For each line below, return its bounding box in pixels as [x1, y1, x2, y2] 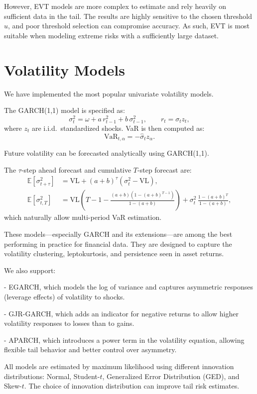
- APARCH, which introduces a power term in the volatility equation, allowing [4, 334, 245, 345]
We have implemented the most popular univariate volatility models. [4, 88, 214, 98]
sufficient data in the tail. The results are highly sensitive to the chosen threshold [4, 10, 253, 21]
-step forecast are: [137, 164, 192, 175]
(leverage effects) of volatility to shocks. [4, 292, 125, 301]
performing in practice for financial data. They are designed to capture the [4, 238, 232, 249]
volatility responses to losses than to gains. [4, 318, 134, 328]
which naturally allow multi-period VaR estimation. [4, 212, 162, 222]
